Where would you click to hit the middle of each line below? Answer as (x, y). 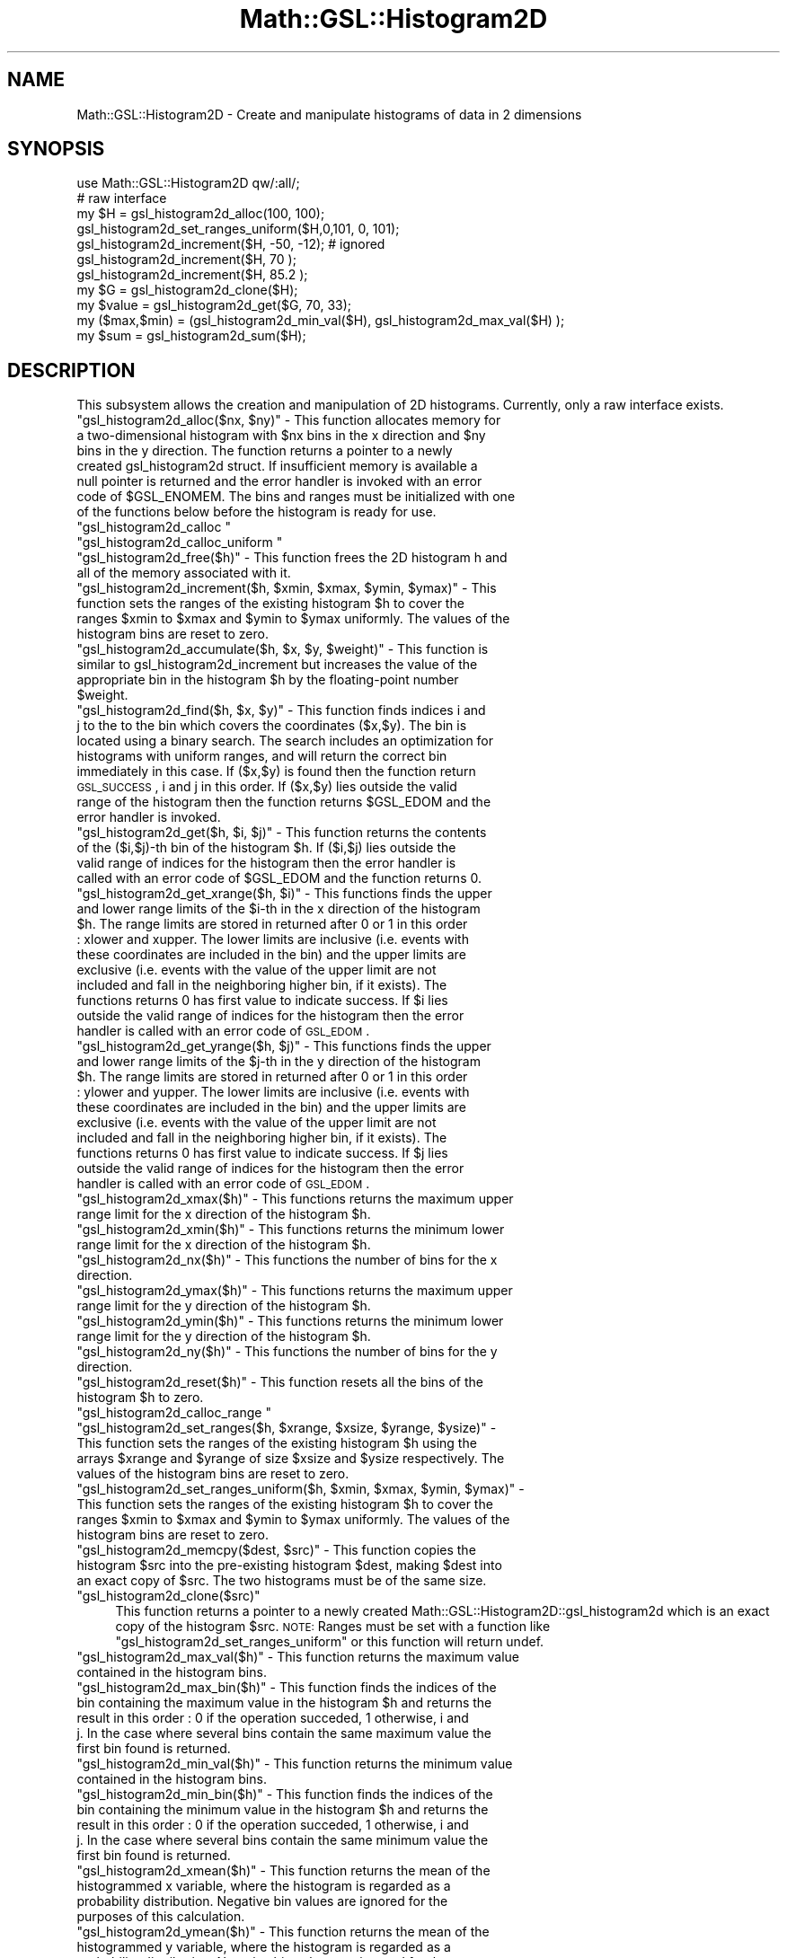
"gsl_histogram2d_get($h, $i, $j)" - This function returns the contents (282, 833)
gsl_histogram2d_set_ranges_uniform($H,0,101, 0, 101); (238, 229)
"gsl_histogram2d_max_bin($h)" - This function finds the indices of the (287, 1688)
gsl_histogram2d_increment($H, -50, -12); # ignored (231, 244)
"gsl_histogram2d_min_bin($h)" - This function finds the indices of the (285, 1795)
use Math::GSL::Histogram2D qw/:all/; (188, 183)
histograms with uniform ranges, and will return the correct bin (262, 756)
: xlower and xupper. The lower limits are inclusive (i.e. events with (273, 939)
